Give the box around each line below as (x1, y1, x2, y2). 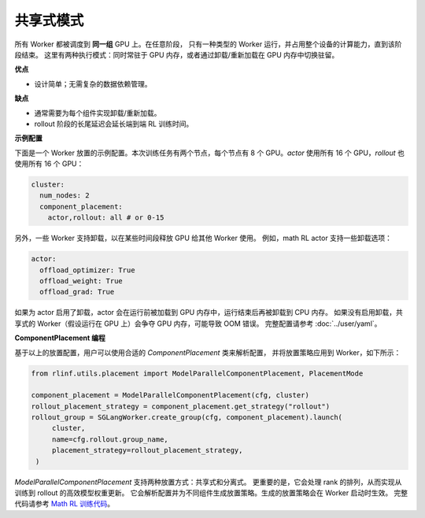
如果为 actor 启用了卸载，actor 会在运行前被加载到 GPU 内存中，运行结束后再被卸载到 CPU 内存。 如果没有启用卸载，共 (14, 308, 403, 317)
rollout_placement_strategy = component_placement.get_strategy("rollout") (31, 401, 331, 411)
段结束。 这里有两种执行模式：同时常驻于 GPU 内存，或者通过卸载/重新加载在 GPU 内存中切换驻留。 (14, 50, 339, 59)
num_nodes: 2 (39, 191, 90, 200)
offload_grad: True (39, 287, 115, 297)
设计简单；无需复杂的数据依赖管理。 (34, 79, 152, 88)
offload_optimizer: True (39, 265, 135, 275)
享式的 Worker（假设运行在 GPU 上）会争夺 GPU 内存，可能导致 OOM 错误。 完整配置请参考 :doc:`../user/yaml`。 (14, 319, 382, 328)
